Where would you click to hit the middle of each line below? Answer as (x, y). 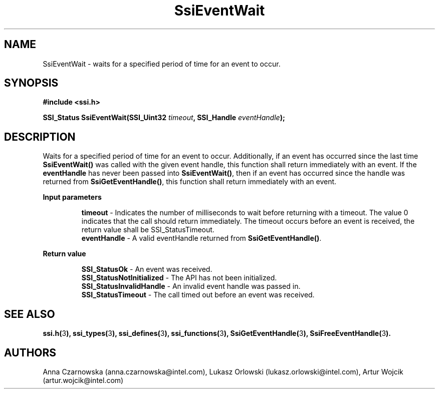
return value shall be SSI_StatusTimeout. (148, 230)
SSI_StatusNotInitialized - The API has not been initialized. (179, 278)
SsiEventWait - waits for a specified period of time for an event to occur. (162, 64)
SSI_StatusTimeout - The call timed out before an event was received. (198, 295)
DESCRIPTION (40, 137)
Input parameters (72, 197)
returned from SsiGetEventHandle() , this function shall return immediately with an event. (190, 182)
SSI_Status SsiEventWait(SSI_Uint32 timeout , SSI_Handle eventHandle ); (164, 118)
